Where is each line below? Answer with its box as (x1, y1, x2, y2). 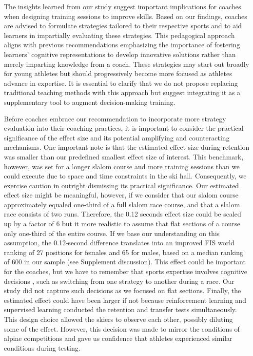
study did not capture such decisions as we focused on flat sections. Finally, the (4, 285, 241, 296)
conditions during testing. (4, 342, 80, 353)
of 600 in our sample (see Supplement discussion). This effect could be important (4, 257, 246, 267)
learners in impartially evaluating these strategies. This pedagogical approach (4, 30, 235, 40)
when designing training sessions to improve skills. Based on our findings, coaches (4, 11, 247, 21)
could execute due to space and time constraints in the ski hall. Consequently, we (4, 171, 247, 181)
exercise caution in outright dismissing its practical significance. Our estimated (4, 180, 239, 190)
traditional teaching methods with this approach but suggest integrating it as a (4, 87, 241, 98)
